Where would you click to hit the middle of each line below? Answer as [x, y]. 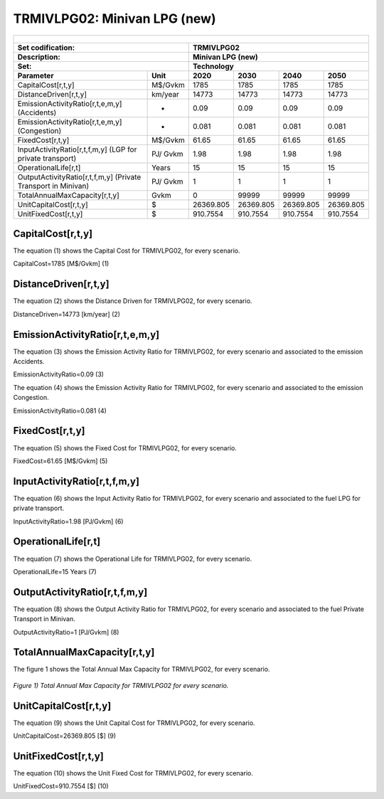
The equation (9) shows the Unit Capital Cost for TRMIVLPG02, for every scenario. [134, 723]
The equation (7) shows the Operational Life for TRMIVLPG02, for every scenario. [133, 559]
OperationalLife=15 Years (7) [55, 571]
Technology [213, 66]
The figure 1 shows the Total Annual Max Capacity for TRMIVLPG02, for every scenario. [142, 670]
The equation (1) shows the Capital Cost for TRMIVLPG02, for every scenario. [127, 251]
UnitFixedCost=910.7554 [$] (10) [61, 786]
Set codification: [46, 48]
